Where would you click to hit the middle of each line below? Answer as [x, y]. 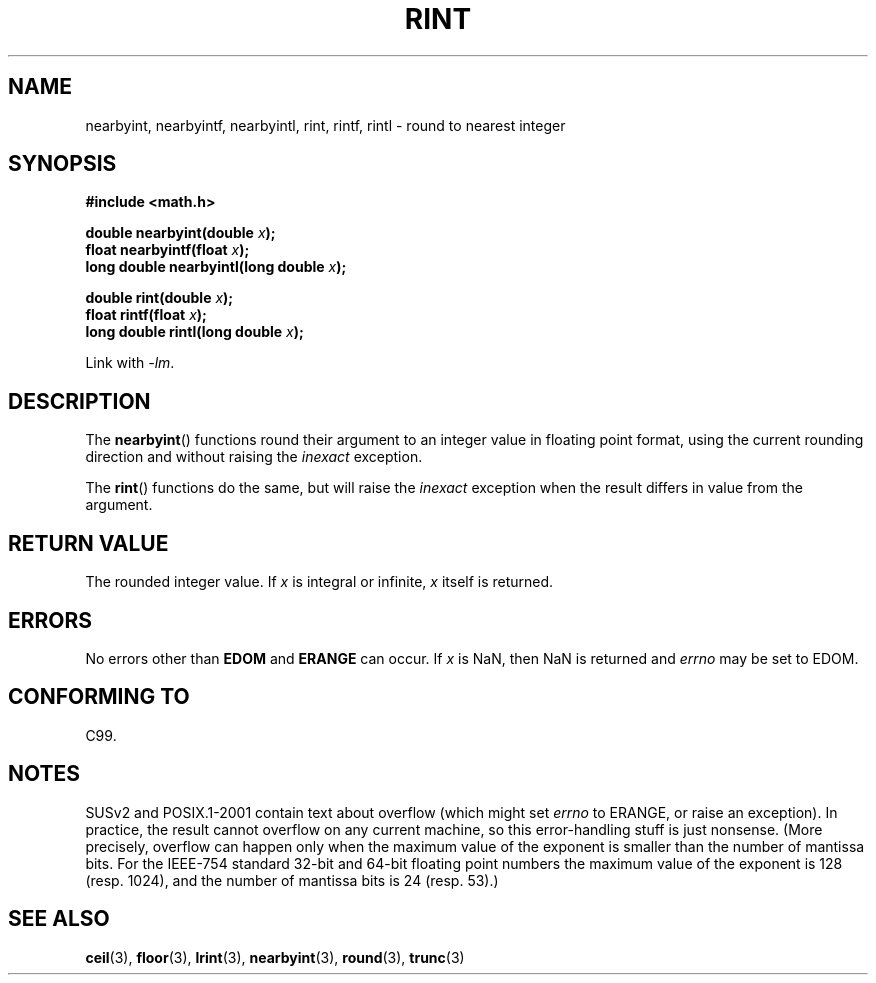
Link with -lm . [130, 363]
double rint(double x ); [159, 298]
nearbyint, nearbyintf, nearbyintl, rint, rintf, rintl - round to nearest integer [325, 125]
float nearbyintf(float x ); [167, 250]
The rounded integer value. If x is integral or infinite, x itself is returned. [319, 582]
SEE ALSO [59, 919]
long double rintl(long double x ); [194, 332]
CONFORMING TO [99, 697]
